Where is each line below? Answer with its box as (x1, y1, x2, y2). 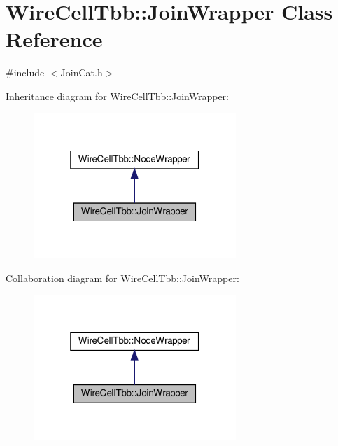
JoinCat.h (60, 65, 103, 80)
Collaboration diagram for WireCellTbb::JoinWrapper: (6, 270, 239, 285)
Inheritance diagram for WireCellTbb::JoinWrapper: (6, 88, 230, 103)
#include (6, 65, 45, 80)
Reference (6, 25, 103, 53)
